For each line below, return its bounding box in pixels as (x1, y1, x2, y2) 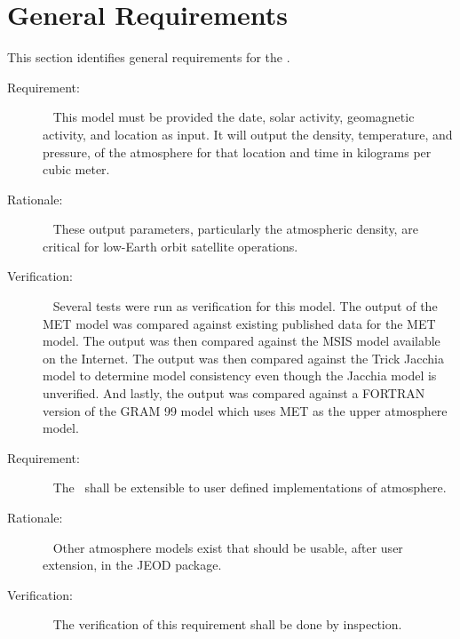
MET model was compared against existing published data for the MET (43, 314, 436, 332)
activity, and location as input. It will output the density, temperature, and (43, 124, 453, 143)
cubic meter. (43, 160, 110, 179)
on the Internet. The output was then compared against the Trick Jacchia (43, 348, 444, 367)
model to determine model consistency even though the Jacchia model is (43, 366, 437, 385)
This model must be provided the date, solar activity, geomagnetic (52, 108, 415, 126)
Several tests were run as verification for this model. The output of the (52, 297, 438, 316)
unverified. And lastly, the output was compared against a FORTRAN (43, 384, 425, 403)
